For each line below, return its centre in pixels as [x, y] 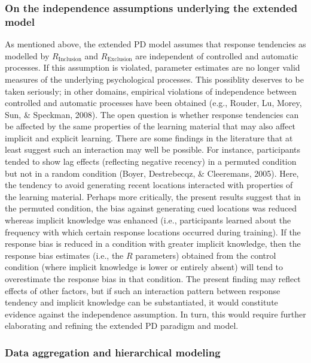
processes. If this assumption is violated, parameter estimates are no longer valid [153, 67]
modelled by [27, 55]
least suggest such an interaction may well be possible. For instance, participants [153, 149]
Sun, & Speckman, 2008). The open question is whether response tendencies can [152, 114]
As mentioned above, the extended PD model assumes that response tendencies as [155, 44]
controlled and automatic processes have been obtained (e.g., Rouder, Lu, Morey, [153, 103]
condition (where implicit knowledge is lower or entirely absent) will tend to [144, 267]
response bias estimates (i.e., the [64, 255]
